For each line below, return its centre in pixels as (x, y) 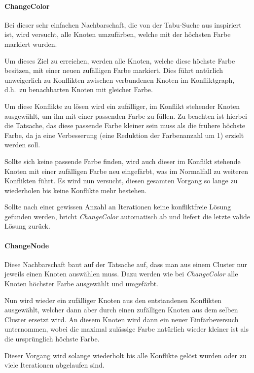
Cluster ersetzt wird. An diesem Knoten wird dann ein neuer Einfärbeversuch (122, 319)
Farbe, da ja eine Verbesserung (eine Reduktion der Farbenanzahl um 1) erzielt (124, 135)
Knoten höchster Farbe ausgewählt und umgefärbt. (82, 284)
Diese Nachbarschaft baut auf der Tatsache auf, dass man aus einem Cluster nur (126, 264)
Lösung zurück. (27, 226)
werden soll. (22, 145)
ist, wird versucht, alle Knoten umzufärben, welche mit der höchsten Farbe (118, 34)
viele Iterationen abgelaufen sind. (54, 365)
